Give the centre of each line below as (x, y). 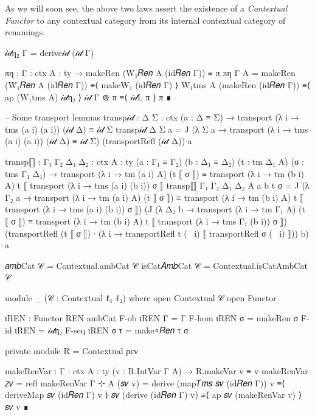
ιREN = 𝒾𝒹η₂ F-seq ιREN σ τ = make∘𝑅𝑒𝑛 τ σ (102, 330)
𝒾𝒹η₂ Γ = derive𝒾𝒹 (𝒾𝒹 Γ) (50, 52)
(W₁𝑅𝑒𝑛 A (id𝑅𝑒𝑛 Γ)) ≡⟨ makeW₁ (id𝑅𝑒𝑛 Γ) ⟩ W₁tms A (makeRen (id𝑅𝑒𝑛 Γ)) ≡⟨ (158, 84)
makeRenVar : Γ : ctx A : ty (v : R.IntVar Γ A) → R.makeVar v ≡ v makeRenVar (157, 371)
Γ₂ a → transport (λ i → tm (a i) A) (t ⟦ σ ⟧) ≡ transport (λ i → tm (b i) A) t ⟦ (154, 197)
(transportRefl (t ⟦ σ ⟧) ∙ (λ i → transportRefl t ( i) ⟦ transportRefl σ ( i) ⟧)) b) (157, 233)
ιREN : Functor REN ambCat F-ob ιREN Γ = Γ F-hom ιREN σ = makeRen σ (152, 318)
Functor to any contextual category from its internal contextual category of (145, 20)
